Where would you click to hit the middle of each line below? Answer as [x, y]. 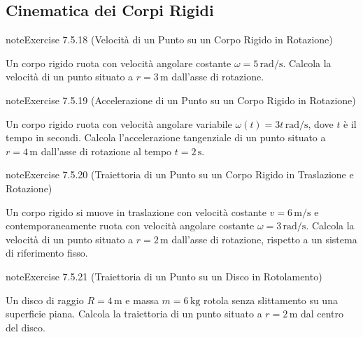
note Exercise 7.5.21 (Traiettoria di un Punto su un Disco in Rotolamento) [164, 276]
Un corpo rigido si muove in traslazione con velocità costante [136, 211]
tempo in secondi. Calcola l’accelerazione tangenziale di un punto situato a [166, 137]
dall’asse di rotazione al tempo [106, 151]
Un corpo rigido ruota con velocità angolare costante [119, 63]
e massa [142, 300]
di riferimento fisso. [47, 253]
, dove [321, 123]
